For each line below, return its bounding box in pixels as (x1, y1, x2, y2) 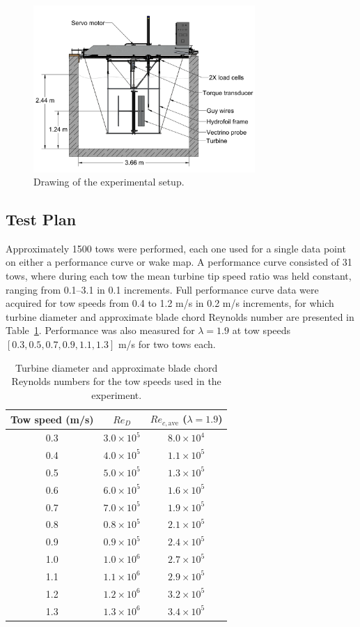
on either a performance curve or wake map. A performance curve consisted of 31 (6, 255, 352, 269)
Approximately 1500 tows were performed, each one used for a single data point (6, 241, 346, 255)
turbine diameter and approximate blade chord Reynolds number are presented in (6, 309, 354, 324)
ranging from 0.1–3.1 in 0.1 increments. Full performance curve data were (6, 282, 319, 296)
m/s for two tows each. (118, 337, 216, 352)
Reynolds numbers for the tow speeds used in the (11, 374, 221, 388)
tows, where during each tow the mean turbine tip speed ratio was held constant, (6, 269, 352, 283)
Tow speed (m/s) (10, 411, 94, 426)
